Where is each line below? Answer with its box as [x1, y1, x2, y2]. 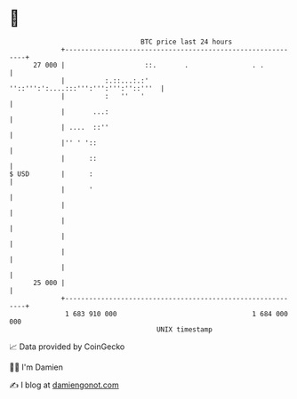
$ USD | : [9, 169, 93, 179]
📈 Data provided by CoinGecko [9, 341, 125, 352]
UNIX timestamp [156, 324, 213, 334]
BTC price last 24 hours [140, 37, 233, 46]
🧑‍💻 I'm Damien [9, 362, 64, 372]
